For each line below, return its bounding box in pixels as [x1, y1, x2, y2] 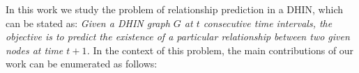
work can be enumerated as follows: [6, 56, 158, 71]
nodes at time [6, 42, 63, 57]
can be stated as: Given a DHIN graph [6, 15, 170, 30]
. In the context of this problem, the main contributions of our [86, 42, 354, 57]
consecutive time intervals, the [203, 15, 333, 30]
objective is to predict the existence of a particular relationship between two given [6, 29, 350, 44]
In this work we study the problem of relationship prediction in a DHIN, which [6, 2, 343, 16]
